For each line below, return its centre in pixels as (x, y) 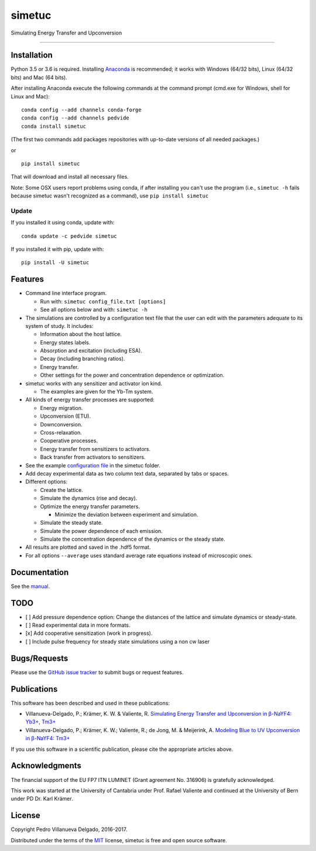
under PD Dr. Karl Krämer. (42, 799)
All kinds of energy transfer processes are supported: (90, 400)
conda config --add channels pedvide (75, 118)
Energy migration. (61, 408)
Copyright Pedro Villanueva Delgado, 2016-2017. (69, 829)
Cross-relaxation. (61, 433)
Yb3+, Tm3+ (41, 722)
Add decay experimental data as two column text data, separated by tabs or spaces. (127, 473)
